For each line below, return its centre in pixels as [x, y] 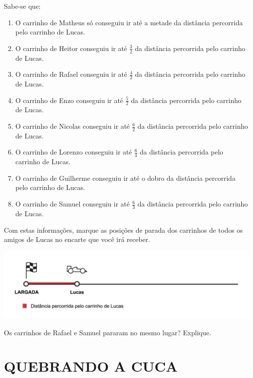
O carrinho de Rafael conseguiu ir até [71, 74]
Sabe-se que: [22, 6]
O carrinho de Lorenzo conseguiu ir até [73, 152]
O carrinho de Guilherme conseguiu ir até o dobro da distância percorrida [125, 178]
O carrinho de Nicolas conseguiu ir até [72, 126]
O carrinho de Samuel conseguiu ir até [72, 204]
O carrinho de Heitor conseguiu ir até [71, 48]
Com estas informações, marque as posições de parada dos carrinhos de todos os [123, 230]
